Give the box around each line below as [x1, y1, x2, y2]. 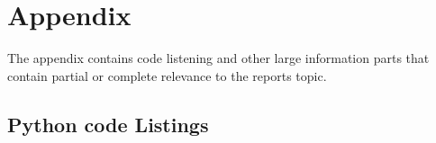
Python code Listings [7, 110, 209, 138]
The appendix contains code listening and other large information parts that [7, 49, 430, 67]
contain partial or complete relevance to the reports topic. [7, 66, 327, 85]
